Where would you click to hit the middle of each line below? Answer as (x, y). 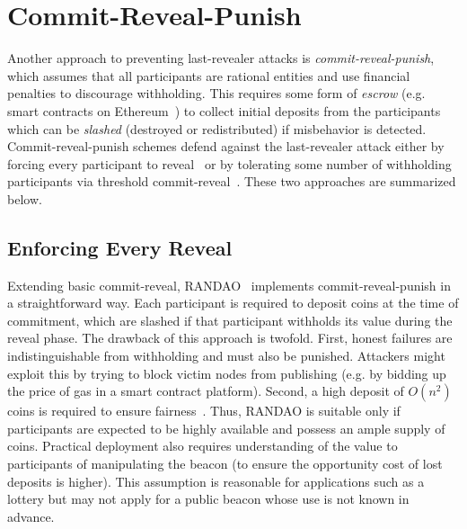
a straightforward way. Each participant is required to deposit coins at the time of (233, 303)
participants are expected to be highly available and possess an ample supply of (226, 428)
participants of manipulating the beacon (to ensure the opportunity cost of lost (225, 464)
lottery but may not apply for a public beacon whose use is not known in (208, 499)
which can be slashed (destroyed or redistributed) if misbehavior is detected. (217, 128)
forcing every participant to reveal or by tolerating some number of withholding (229, 163)
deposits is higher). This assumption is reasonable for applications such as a (216, 481)
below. (25, 198)
